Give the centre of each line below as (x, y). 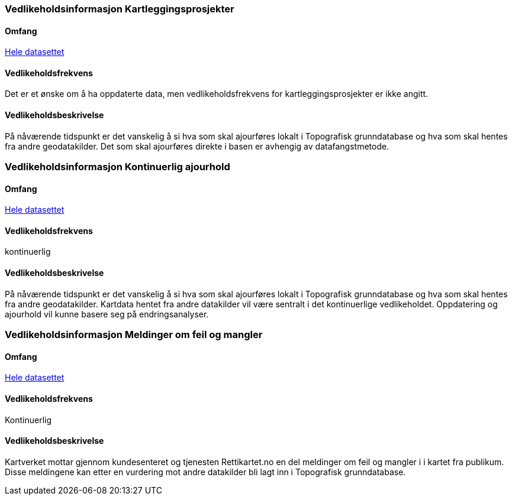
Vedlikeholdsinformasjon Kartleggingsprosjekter (120, 9)
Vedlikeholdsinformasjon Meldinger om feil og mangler (134, 335)
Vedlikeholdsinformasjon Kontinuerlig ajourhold (117, 167)
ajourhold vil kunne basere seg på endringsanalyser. (107, 314)
